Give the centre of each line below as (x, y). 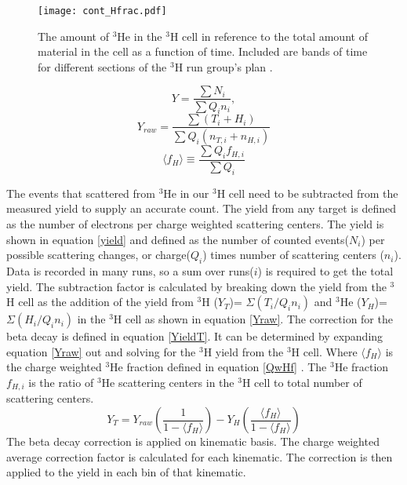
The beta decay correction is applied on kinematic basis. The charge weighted (193, 441)
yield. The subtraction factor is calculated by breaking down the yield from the (196, 286)
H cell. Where (324, 351)
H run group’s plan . (223, 66)
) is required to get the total (325, 271)
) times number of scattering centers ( (293, 255)
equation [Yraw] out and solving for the (101, 351)
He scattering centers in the (168, 382)
